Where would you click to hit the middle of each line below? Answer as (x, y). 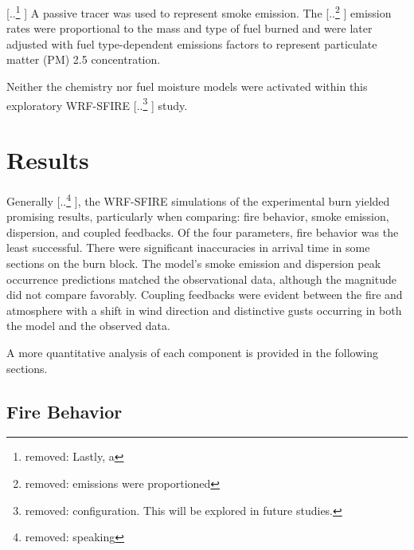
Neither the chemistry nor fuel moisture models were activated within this (187, 86)
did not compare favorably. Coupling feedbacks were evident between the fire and (205, 295)
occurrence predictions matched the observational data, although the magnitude (201, 279)
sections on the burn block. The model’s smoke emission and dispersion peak (194, 263)
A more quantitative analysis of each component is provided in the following (192, 352)
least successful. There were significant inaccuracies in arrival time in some (188, 247)
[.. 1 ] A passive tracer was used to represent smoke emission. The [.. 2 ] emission (199, 12)
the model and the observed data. (88, 326)
